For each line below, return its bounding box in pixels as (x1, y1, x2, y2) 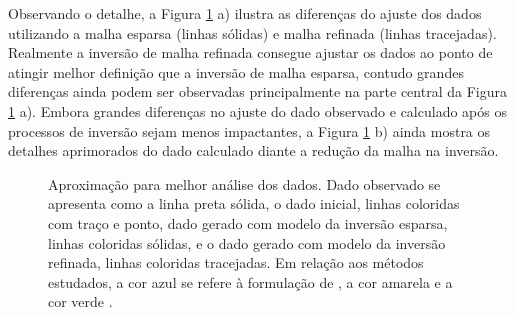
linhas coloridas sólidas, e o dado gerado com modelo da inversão (48, 232, 446, 253)
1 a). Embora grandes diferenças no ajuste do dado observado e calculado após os (8, 100, 507, 121)
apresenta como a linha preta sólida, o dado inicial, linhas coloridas (48, 193, 460, 214)
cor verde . (48, 291, 113, 312)
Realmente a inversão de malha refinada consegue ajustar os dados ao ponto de (8, 42, 493, 63)
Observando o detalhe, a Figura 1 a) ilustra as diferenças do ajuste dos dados (8, 3, 482, 23)
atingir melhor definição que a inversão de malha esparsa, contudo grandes (8, 61, 464, 82)
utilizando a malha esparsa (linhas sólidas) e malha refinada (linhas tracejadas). (8, 22, 497, 43)
